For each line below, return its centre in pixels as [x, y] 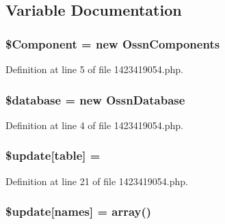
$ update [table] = [53, 155]
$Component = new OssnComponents [113, 43]
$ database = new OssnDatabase [95, 99]
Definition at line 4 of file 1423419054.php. [95, 125]
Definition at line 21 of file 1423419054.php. [97, 181]
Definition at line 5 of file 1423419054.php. [95, 69]
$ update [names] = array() [79, 211]
